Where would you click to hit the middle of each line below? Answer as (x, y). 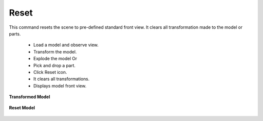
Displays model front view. (60, 86)
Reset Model (22, 108)
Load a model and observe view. (66, 45)
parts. (15, 34)
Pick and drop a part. (54, 65)
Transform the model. (55, 52)
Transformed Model (30, 97)
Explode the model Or (55, 59)
